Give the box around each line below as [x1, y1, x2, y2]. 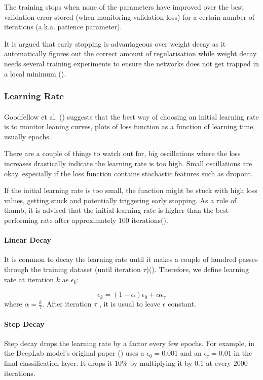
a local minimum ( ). [4, 68, 66, 79]
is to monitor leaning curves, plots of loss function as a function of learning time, [4, 121, 255, 132]
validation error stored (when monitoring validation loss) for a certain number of [4, 11, 255, 22]
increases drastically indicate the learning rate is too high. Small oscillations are [4, 158, 252, 168]
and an [180, 348, 202, 358]
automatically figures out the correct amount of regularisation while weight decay [4, 48, 257, 59]
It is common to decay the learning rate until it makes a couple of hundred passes [4, 254, 258, 264]
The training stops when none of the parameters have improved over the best [4, 2, 244, 12]
